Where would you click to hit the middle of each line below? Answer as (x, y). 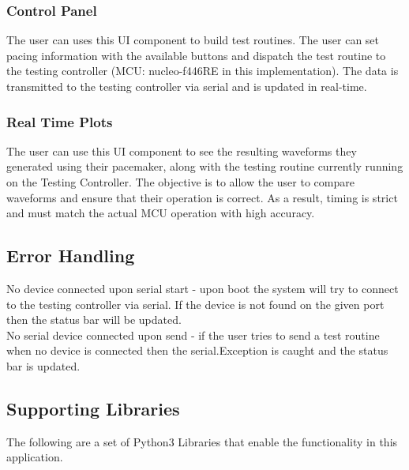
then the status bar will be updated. (94, 320)
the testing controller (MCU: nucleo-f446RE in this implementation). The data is (203, 71)
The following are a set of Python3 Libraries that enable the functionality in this (202, 441)
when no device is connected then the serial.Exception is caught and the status (197, 350)
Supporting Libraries (93, 408)
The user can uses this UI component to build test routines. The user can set (193, 40)
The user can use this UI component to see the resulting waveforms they (182, 150)
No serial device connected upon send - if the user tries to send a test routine (193, 335)
